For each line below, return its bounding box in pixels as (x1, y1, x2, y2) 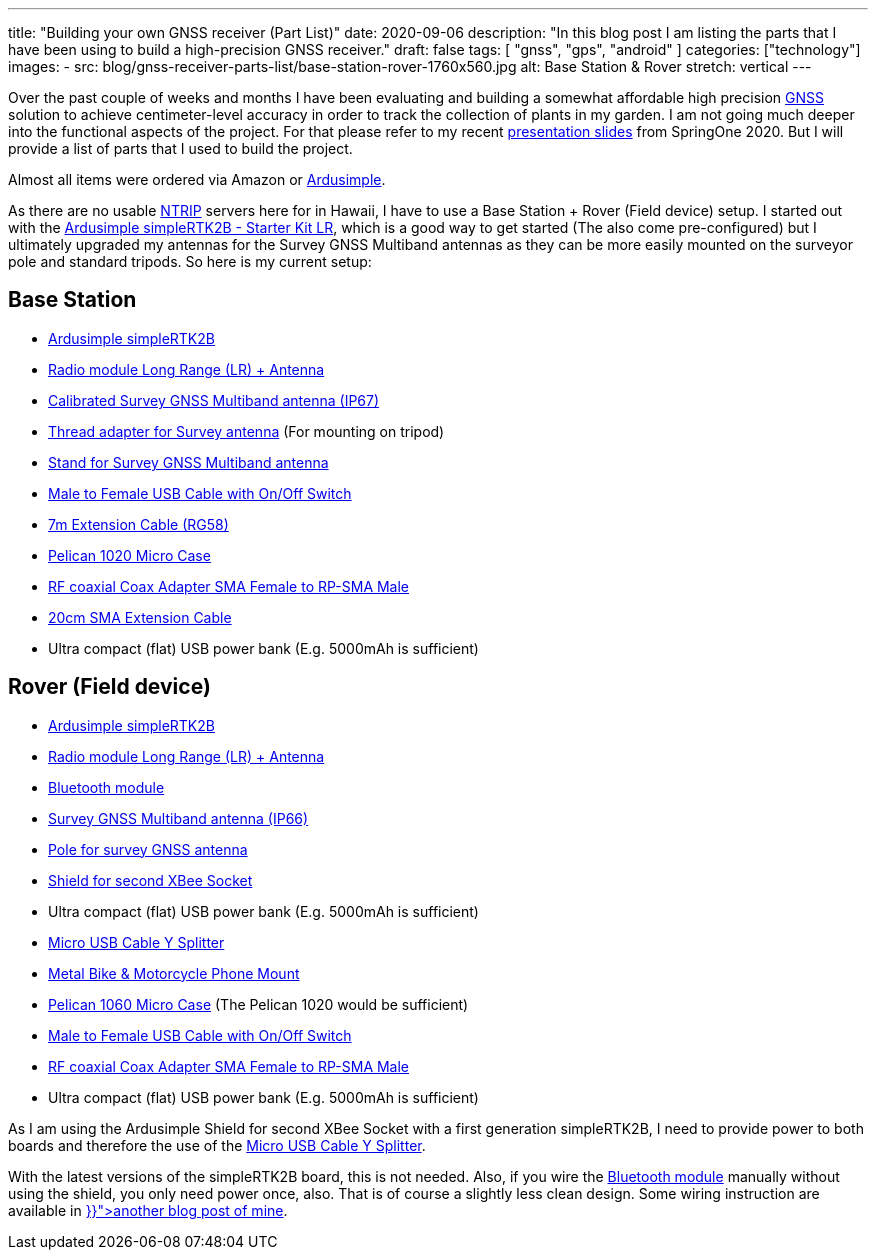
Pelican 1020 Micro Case (48, 546, 211, 564)
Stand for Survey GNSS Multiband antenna (48, 453, 329, 471)
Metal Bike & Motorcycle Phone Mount (48, 964, 300, 982)
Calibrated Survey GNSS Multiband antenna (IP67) (48, 391, 380, 409)
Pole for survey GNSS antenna (48, 840, 248, 858)
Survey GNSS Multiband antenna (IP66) (48, 809, 309, 827)
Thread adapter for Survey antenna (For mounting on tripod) (48, 422, 445, 440)
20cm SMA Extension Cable (48, 608, 232, 626)
